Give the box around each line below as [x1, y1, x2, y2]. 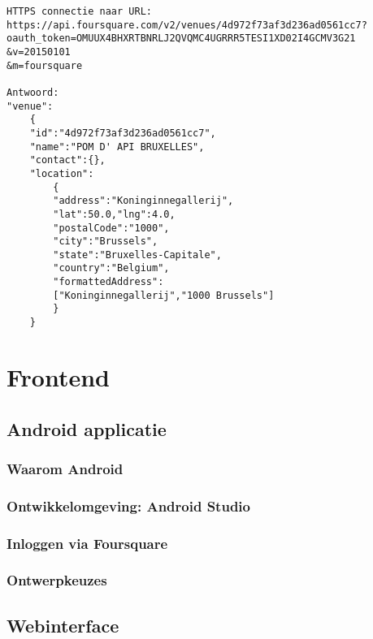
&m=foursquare [7, 59, 83, 71]
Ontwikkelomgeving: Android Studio [7, 495, 250, 516]
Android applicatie [7, 416, 167, 441]
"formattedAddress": [53, 276, 164, 288]
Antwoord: [7, 86, 59, 98]
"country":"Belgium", [53, 262, 170, 274]
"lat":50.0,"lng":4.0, [53, 208, 176, 220]
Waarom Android [7, 458, 124, 478]
